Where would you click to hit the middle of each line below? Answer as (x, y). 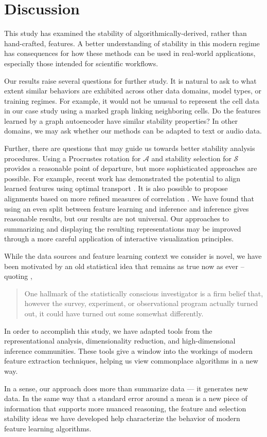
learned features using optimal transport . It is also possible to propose (116, 188)
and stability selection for (191, 158)
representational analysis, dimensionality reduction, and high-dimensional (120, 341)
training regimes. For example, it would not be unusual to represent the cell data (132, 100)
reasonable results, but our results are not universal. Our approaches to (117, 218)
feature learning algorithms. (48, 428)
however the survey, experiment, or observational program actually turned (141, 303)
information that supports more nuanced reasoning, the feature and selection (125, 408)
